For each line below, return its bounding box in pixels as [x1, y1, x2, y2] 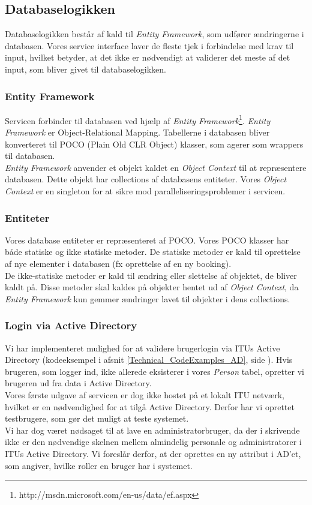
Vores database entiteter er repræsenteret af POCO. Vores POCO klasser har [5, 233, 289, 246]
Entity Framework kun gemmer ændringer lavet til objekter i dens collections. [5, 292, 290, 305]
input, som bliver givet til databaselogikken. [5, 62, 166, 75]
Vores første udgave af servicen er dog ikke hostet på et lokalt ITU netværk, [5, 388, 284, 401]
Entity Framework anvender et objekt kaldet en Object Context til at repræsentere [5, 161, 307, 173]
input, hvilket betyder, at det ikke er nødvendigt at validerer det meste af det [5, 51, 290, 64]
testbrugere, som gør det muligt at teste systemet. [5, 412, 189, 425]
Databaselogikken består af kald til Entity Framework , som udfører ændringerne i [5, 28, 304, 40]
